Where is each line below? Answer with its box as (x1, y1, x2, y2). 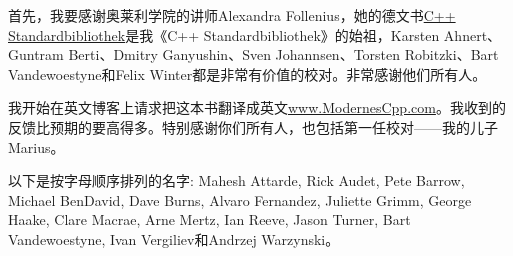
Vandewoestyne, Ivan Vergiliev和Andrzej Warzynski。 (8, 228, 340, 249)
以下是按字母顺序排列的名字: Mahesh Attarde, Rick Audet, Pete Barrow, (8, 170, 465, 191)
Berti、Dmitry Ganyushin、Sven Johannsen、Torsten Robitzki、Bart (68, 44, 499, 65)
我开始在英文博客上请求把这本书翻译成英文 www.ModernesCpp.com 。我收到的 (8, 97, 506, 118)
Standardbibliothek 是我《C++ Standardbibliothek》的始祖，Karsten (8, 24, 440, 45)
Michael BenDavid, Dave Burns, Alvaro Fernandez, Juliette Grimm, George (8, 189, 472, 210)
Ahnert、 (443, 24, 502, 45)
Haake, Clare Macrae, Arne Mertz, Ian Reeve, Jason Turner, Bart (8, 209, 411, 230)
